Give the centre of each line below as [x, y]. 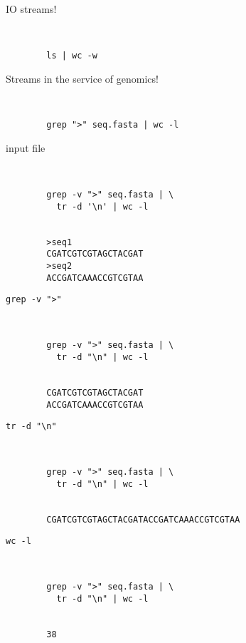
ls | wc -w [72, 55]
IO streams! [31, 9]
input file [26, 148]
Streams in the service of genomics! [82, 78]
